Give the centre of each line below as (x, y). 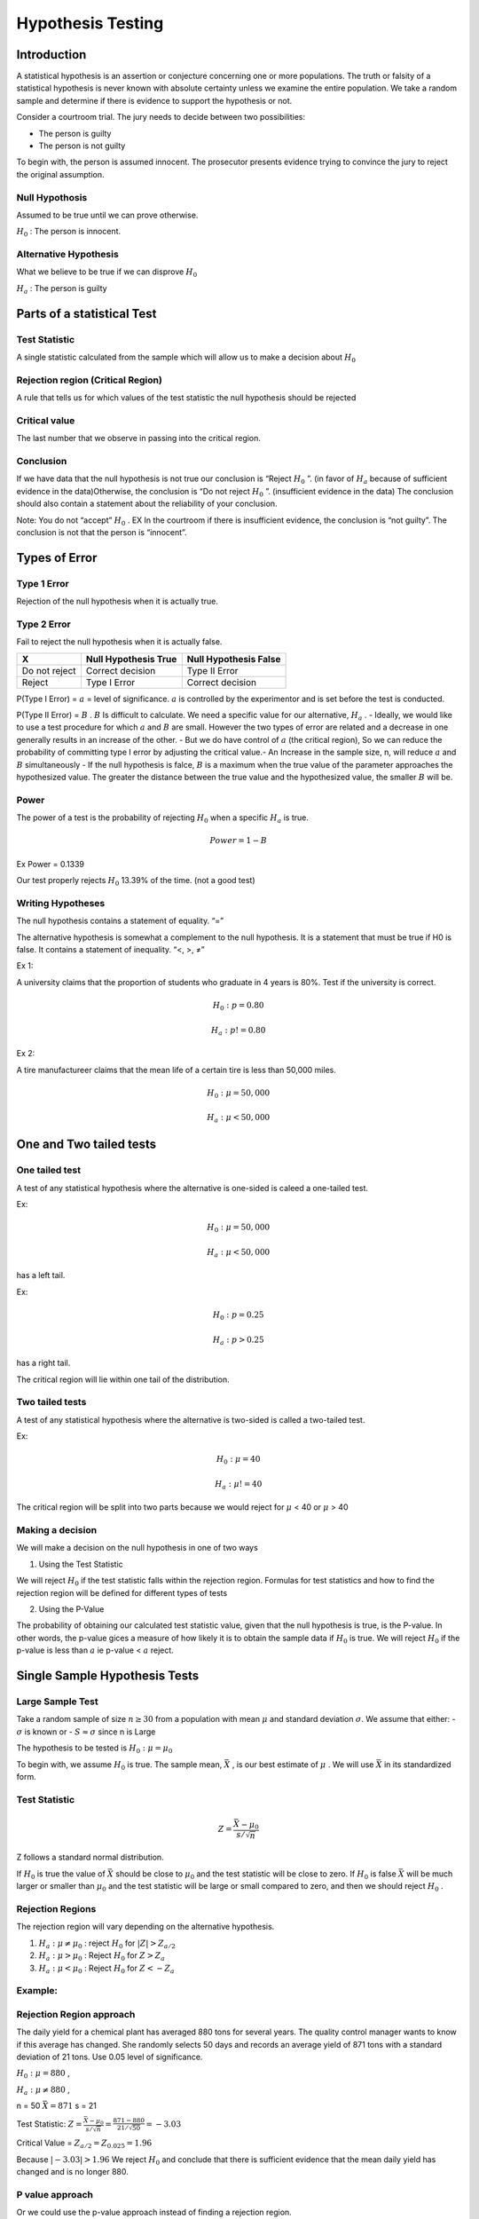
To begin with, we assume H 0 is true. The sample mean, (119, 1765)
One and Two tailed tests (86, 1145)
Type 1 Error (43, 583)
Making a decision (57, 1530)
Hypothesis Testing (90, 23)
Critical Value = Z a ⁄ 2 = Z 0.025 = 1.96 (84, 2144)
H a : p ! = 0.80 (239, 1031)
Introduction (51, 55)
